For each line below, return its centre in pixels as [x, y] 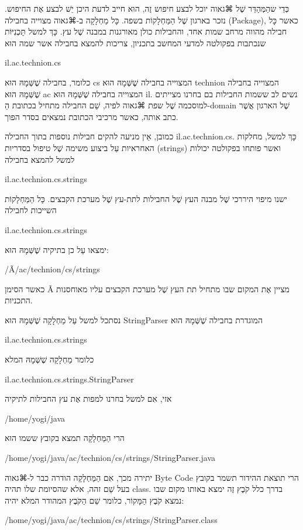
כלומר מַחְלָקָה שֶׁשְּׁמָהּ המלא [49, 359]
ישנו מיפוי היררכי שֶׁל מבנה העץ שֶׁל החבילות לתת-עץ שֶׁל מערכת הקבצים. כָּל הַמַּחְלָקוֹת [146, 198]
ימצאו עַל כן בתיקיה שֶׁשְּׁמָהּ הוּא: [57, 249]
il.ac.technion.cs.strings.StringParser [69, 379]
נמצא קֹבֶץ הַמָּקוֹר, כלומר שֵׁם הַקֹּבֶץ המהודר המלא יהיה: [94, 500]
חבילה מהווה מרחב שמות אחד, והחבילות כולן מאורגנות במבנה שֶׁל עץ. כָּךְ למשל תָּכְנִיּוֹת [146, 31]
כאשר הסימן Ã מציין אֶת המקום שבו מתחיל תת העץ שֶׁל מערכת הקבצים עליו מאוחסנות [147, 288]
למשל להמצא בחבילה [40, 159]
